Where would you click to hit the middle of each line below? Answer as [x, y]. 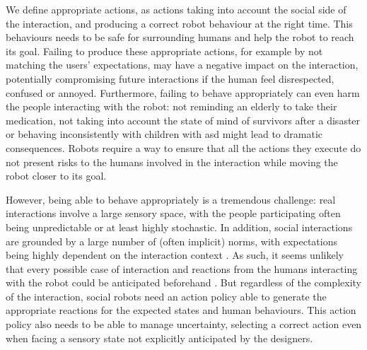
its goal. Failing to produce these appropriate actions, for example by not [164, 51]
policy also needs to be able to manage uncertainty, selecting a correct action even [184, 324]
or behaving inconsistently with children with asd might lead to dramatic [164, 134]
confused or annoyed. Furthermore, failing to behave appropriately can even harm [183, 92]
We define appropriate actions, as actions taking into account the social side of [176, 9]
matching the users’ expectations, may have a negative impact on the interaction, [182, 65]
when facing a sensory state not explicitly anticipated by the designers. [159, 338]
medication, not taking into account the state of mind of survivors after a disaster [183, 120]
